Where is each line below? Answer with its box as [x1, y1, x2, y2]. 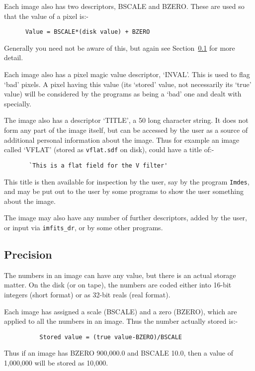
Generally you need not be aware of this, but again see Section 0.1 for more [4, 42, 235, 53]
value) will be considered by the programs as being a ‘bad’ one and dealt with [4, 89, 242, 99]
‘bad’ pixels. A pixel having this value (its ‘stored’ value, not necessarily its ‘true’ [4, 79, 252, 89]
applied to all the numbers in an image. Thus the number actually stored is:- [4, 316, 238, 326]
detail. [4, 52, 23, 63]
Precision [4, 246, 52, 262]
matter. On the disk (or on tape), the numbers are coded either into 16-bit [4, 279, 232, 290]
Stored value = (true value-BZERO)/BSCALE [39, 333, 182, 341]
